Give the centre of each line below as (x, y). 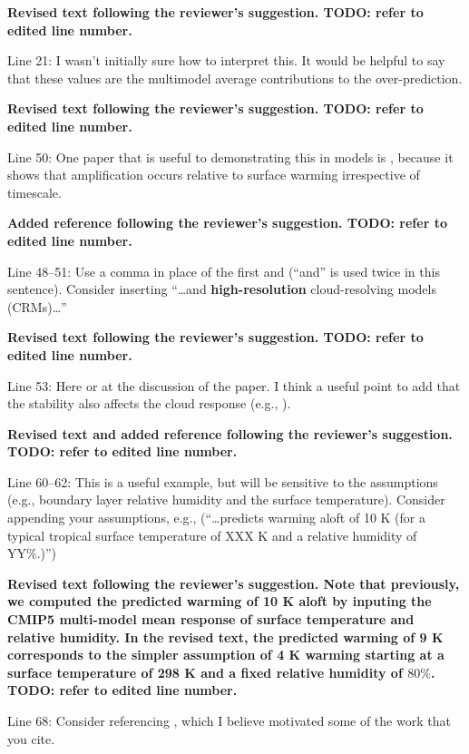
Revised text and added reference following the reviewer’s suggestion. (230, 433)
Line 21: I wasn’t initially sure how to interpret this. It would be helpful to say (226, 60)
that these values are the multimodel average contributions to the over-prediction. (235, 78)
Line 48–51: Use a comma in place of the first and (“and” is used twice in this (224, 271)
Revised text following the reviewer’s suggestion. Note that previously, (234, 583)
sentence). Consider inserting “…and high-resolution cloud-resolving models (222, 289)
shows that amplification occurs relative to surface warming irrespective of (214, 175)
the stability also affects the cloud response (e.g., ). (149, 403)
